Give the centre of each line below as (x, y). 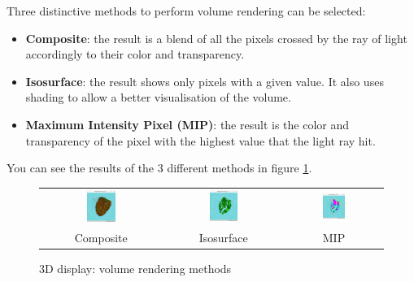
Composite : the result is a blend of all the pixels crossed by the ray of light (216, 38)
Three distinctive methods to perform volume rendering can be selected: (186, 11)
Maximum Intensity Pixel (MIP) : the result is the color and (187, 124)
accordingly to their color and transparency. (135, 54)
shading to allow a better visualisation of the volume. (158, 97)
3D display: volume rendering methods (135, 268)
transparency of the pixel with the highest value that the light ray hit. (200, 140)
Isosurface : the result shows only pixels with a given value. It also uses (205, 81)
